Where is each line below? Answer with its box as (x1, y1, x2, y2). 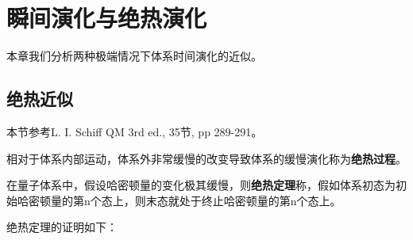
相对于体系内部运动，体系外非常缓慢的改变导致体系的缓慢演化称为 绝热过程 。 (6, 150, 407, 166)
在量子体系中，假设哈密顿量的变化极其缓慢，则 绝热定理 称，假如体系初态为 (6, 177, 396, 193)
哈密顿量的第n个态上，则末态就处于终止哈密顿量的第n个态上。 (17, 192, 342, 208)
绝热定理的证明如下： (6, 219, 118, 235)
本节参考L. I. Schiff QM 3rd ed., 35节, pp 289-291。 (6, 123, 263, 139)
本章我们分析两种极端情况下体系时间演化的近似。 (6, 48, 262, 64)
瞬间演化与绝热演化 (6, 2, 207, 34)
